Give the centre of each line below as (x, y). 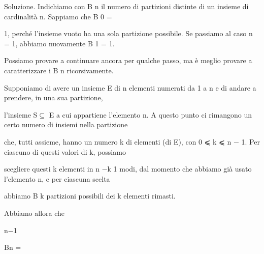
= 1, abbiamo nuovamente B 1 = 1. (59, 43)
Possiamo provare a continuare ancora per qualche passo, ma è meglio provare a (128, 60)
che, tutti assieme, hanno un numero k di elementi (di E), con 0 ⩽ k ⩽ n (118, 141)
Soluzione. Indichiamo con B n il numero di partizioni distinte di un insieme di (126, 6)
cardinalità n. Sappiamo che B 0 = (58, 16)
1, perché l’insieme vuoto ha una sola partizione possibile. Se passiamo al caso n (128, 33)
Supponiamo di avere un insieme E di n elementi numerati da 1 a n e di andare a (130, 87)
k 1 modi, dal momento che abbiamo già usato (179, 169)
